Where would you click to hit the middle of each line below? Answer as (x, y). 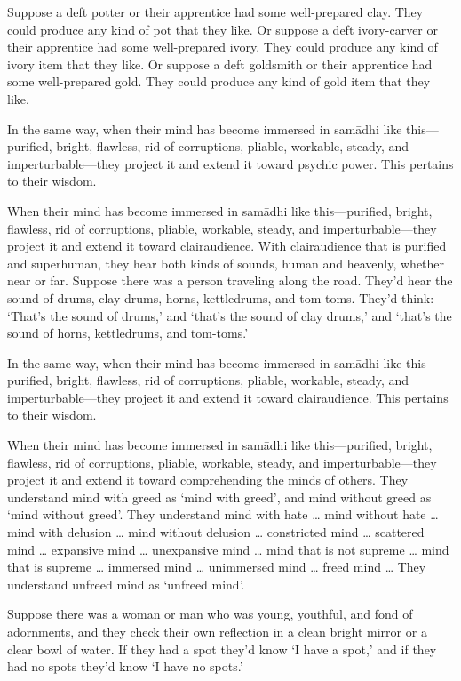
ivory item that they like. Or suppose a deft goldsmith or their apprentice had (220, 64)
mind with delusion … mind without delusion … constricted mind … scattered (216, 532)
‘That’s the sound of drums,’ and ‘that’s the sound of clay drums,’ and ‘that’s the (230, 315)
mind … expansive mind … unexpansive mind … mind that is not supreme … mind (228, 549)
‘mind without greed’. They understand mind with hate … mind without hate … (223, 514)
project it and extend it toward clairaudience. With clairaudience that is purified (227, 246)
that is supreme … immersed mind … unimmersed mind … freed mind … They (217, 567)
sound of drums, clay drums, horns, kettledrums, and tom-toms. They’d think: (221, 297)
